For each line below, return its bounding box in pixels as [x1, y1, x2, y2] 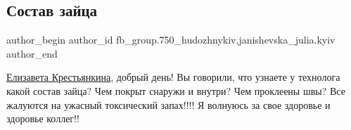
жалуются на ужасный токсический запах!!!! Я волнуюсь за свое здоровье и [6, 97, 331, 112]
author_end [6, 46, 58, 60]
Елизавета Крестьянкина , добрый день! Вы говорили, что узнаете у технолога [6, 70, 340, 84]
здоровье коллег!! [6, 111, 79, 126]
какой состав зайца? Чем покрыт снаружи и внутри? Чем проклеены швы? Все [6, 83, 345, 98]
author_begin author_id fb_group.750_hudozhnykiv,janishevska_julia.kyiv [6, 32, 336, 47]
